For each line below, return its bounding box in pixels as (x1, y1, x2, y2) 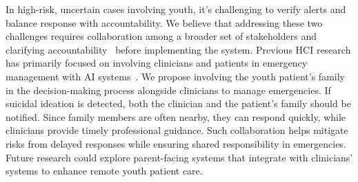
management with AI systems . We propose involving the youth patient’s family (6, 69, 345, 83)
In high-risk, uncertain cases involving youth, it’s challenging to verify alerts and (6, 2, 346, 16)
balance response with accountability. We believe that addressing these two (6, 15, 323, 30)
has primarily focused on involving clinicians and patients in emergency (6, 56, 308, 70)
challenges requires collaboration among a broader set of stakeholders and (6, 29, 317, 43)
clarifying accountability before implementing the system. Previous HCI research (6, 42, 351, 56)
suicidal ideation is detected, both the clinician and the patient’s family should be (6, 96, 351, 111)
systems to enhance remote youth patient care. (6, 163, 203, 178)
